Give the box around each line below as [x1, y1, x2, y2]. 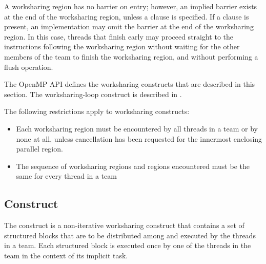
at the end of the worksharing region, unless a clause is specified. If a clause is [4, 11, 249, 22]
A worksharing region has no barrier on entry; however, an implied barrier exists [4, 1, 257, 11]
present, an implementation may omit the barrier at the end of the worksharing [4, 21, 254, 32]
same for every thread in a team [16, 171, 117, 181]
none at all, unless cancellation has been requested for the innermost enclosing [16, 133, 262, 144]
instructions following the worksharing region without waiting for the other [4, 41, 240, 52]
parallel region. [16, 143, 63, 154]
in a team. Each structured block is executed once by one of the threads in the [4, 240, 251, 251]
